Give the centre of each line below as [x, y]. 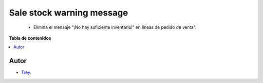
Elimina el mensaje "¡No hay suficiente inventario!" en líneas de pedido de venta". [115, 27]
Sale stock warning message [69, 13]
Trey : [26, 72]
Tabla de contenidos [30, 38]
